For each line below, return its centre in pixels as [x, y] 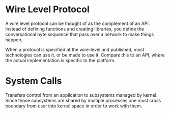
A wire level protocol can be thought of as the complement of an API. [78, 23]
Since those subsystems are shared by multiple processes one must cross [83, 100]
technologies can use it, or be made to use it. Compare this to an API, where [85, 55]
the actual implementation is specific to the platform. [60, 60]
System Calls [34, 81]
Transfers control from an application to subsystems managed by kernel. [81, 95]
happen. [14, 40]
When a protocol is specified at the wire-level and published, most [75, 49]
